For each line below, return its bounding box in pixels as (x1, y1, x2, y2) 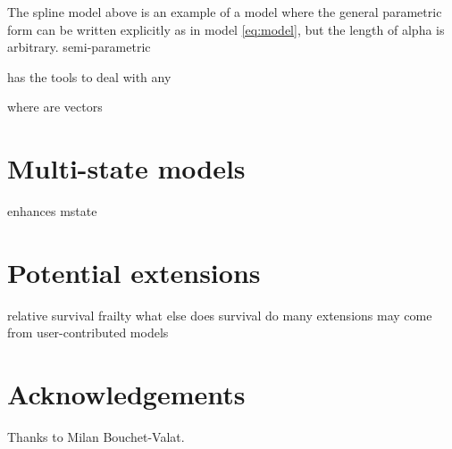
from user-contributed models (7, 323, 169, 342)
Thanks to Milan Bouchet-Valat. (7, 428, 185, 446)
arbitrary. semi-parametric (7, 37, 151, 56)
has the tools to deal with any (7, 67, 172, 86)
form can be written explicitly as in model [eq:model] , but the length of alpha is (7, 20, 445, 38)
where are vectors (7, 97, 103, 116)
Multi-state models (7, 150, 246, 187)
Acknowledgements (7, 376, 246, 412)
